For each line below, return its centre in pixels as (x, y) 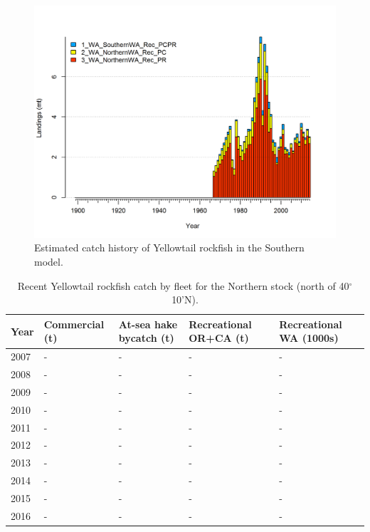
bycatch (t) (146, 338)
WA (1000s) (309, 338)
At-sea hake (148, 324)
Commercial (74, 324)
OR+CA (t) (219, 338)
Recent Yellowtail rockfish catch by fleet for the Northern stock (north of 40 (183, 285)
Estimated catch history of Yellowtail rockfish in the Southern (169, 247)
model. (49, 262)
